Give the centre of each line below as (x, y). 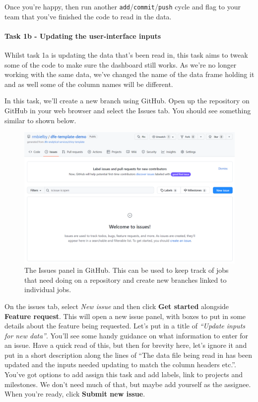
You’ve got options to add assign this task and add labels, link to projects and (124, 374)
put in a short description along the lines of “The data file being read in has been (128, 355)
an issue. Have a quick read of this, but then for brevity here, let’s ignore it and (126, 345)
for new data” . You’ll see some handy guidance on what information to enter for (127, 335)
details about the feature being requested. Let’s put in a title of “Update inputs (125, 326)
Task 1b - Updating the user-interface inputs (83, 36)
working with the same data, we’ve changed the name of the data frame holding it (129, 74)
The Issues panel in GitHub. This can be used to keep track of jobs (127, 270)
